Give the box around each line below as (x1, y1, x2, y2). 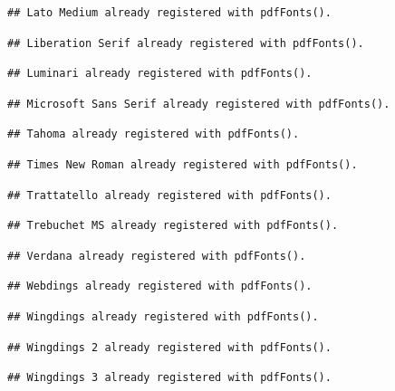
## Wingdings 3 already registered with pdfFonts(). (7, 371, 332, 385)
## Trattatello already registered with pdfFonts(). (7, 188, 332, 202)
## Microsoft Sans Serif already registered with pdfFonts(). (7, 97, 390, 110)
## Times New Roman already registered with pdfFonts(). (7, 157, 358, 171)
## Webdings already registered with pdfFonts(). (7, 280, 313, 293)
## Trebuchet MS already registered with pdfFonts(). (7, 219, 339, 233)
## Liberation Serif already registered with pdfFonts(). (7, 36, 364, 50)
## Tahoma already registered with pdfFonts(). (7, 128, 300, 141)
